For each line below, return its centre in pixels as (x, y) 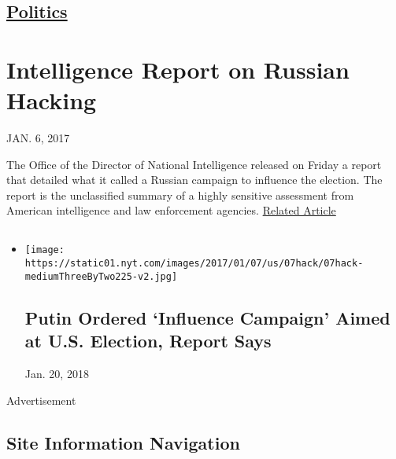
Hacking (52, 100)
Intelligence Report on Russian (178, 69)
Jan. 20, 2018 (57, 374)
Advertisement (41, 400)
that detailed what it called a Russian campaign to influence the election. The (194, 180)
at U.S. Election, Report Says (148, 341)
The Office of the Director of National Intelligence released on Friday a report (194, 164)
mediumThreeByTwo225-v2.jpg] (101, 276)
